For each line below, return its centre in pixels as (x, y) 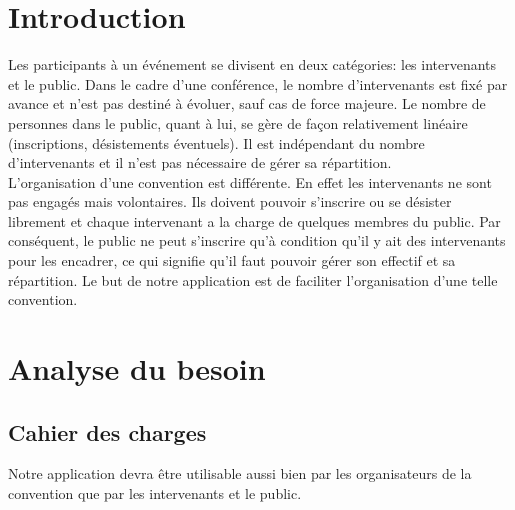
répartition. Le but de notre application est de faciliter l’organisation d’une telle (253, 279)
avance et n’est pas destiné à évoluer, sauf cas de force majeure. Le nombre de (247, 103)
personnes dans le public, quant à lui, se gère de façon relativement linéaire (238, 122)
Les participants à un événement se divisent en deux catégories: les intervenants (252, 64)
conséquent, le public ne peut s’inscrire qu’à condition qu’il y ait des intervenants (257, 240)
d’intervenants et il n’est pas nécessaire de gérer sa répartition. (200, 162)
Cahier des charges (107, 431)
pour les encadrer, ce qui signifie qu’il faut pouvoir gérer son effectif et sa (232, 260)
